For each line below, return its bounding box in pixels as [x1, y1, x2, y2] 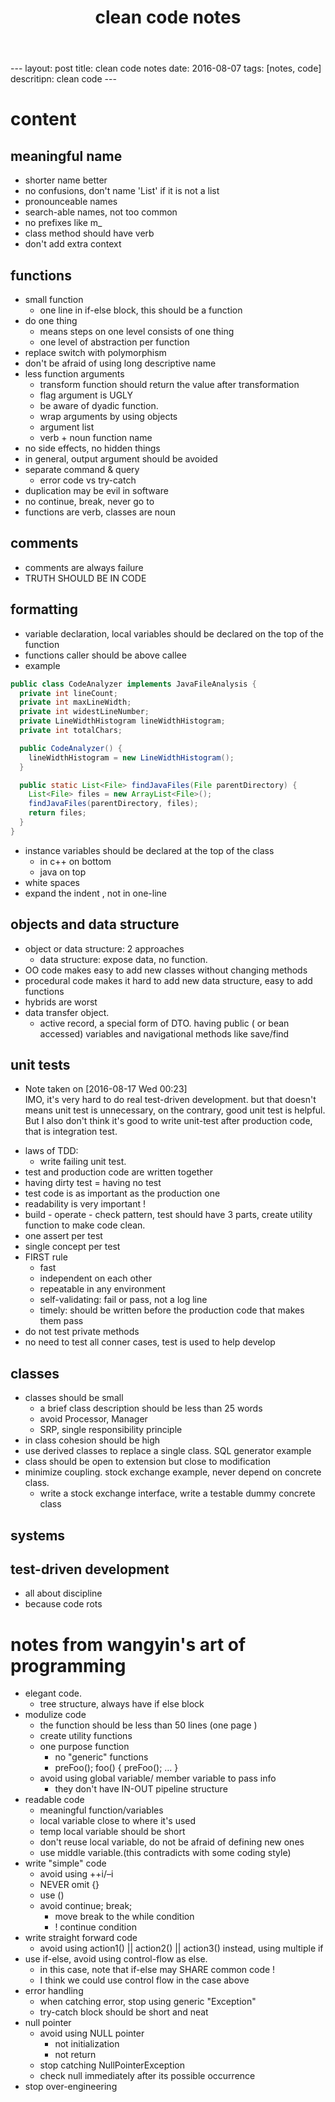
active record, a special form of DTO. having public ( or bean [39, 1017, 290, 1029]
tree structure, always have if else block [39, 1698, 205, 1710]
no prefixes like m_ [24, 217, 103, 229]
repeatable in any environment [39, 1283, 166, 1295]
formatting [10, 601, 79, 618]
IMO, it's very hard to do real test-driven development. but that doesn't [24, 1094, 317, 1106]
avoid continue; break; [39, 1900, 133, 1912]
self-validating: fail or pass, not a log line [39, 1294, 208, 1306]
